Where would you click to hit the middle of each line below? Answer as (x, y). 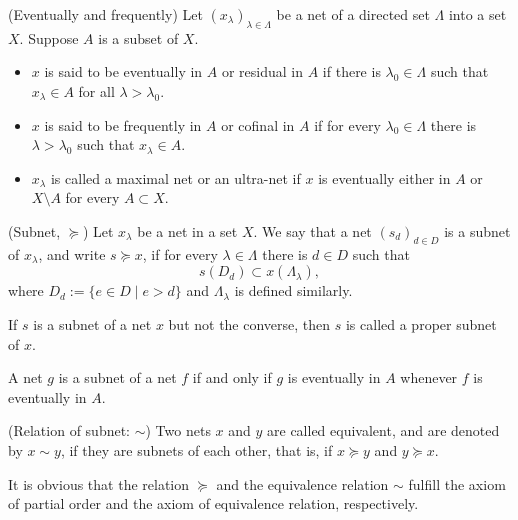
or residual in (262, 71)
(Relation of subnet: (69, 430)
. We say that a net (312, 230)
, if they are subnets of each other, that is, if (196, 449)
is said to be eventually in (123, 71)
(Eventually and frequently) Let (105, 14)
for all (96, 90)
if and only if (232, 377)
